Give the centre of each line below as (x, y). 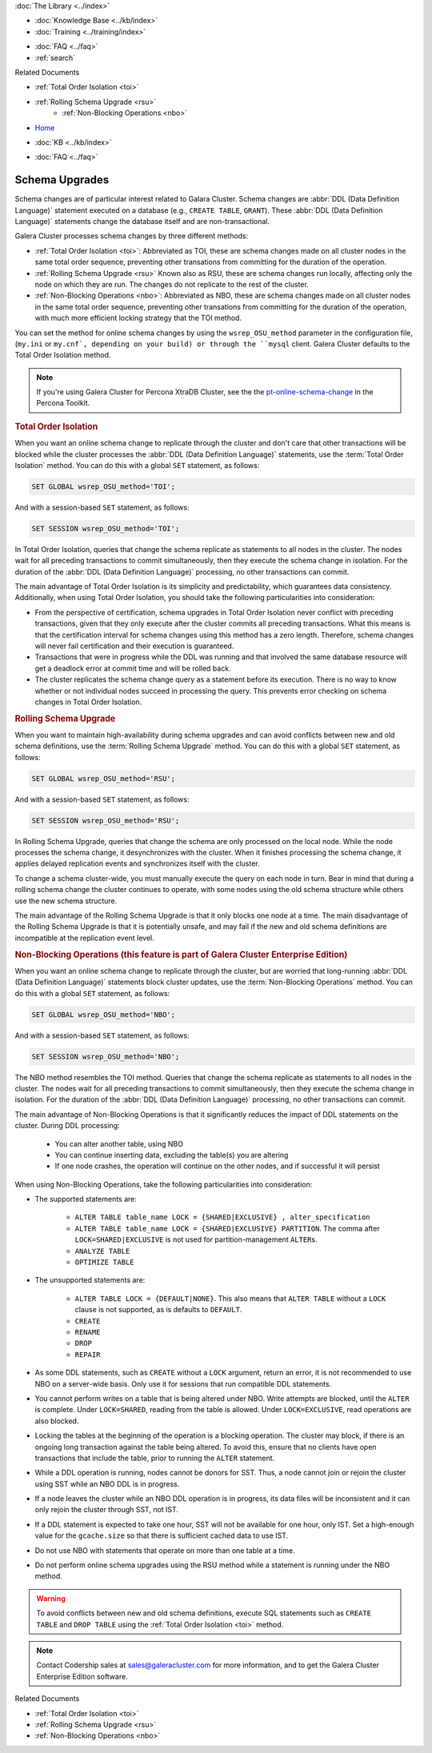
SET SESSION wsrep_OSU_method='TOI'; (106, 528)
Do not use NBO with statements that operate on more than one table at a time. (165, 1550)
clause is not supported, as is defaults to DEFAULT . (158, 1310)
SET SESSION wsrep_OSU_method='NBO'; (106, 1057)
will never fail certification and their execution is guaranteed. (134, 646)
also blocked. (57, 1421)
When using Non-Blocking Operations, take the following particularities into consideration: (164, 1184)
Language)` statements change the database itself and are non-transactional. (142, 221)
